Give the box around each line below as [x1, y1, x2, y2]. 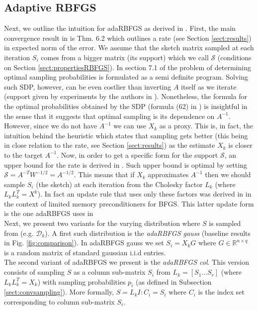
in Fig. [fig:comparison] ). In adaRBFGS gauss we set [4, 237, 164, 248]
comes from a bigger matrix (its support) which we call [41, 52, 209, 62]
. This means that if [74, 169, 135, 180]
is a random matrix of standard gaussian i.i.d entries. [4, 247, 166, 257]
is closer [228, 140, 253, 150]
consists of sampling [4, 267, 65, 277]
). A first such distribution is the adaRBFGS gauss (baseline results [45, 227, 251, 238]
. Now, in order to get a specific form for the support [57, 149, 218, 160]
